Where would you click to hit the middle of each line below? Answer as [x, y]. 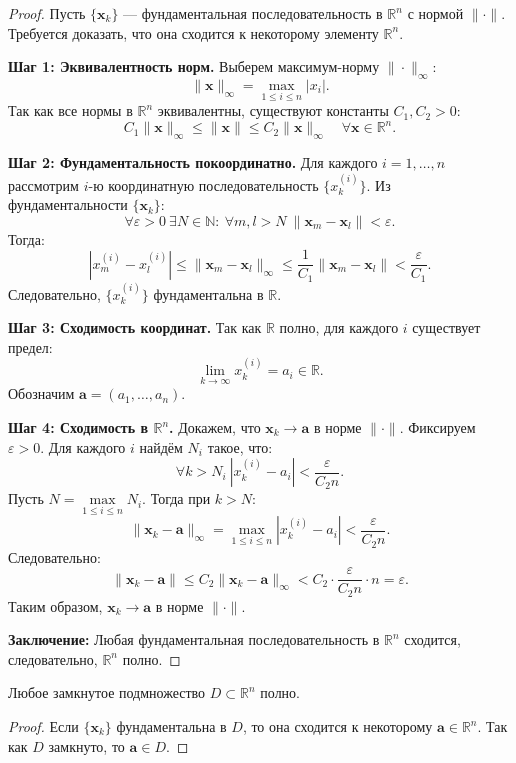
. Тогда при [176, 498]
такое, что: [240, 446]
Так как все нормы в [70, 110]
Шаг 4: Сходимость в [78, 427]
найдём [161, 446]
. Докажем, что [215, 427]
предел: [30, 346]
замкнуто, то [86, 745]
